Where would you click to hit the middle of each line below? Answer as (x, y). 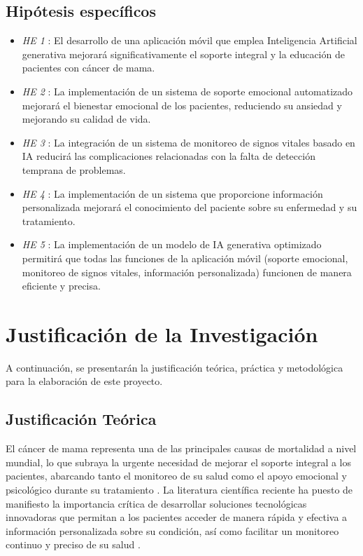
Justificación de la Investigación (162, 333)
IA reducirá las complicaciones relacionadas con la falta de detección (169, 156)
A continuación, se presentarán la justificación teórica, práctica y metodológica (175, 367)
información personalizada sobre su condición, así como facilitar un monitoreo (172, 530)
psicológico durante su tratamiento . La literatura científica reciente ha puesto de (179, 489)
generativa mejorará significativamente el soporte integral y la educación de (183, 54)
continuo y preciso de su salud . (73, 544)
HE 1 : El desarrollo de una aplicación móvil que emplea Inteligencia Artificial (190, 40)
